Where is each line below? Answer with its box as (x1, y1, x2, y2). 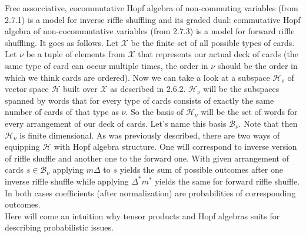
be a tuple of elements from (26, 48, 125, 60)
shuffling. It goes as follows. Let (5, 36, 118, 48)
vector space (5, 83, 49, 95)
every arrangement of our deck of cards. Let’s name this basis (5, 117, 227, 129)
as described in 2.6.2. (110, 83, 186, 95)
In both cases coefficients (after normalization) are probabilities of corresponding (5, 186, 296, 199)
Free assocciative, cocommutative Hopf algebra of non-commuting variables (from (5, 2, 298, 14)
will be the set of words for (201, 106, 298, 118)
